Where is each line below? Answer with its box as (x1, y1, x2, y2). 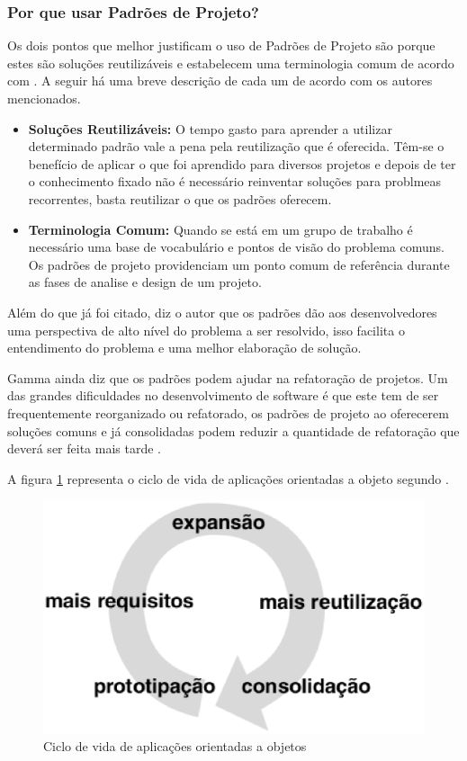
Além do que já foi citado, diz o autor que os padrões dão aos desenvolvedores (7, 302, 437, 321)
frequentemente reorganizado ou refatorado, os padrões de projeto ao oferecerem (7, 403, 449, 422)
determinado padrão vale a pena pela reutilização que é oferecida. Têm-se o (28, 137, 445, 156)
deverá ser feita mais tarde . (7, 439, 161, 458)
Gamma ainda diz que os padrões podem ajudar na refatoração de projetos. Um (7, 368, 448, 387)
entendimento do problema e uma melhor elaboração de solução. (7, 338, 362, 357)
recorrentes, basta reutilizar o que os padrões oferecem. (28, 189, 332, 208)
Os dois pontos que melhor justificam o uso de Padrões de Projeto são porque (7, 36, 436, 55)
